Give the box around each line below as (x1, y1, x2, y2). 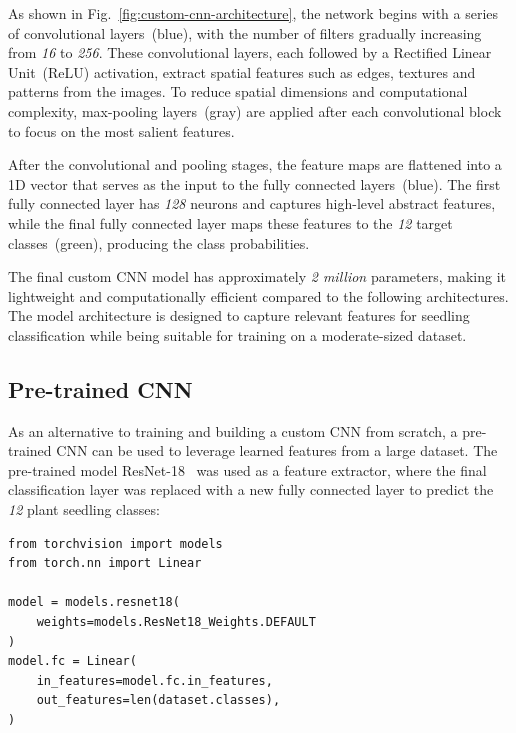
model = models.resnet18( (8, 595, 180, 610)
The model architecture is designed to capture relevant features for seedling (8, 305, 470, 326)
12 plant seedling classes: (8, 499, 160, 520)
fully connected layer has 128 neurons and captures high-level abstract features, (8, 193, 496, 214)
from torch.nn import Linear (8, 556, 202, 571)
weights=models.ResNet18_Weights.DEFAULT (36, 615, 316, 630)
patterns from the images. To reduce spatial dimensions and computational (8, 81, 468, 102)
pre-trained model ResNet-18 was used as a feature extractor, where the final (8, 459, 487, 480)
